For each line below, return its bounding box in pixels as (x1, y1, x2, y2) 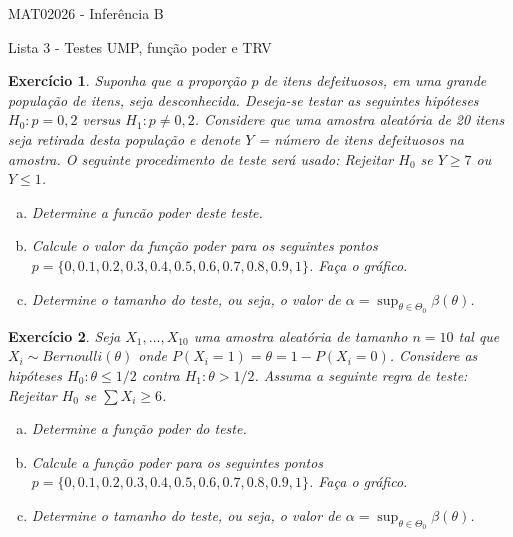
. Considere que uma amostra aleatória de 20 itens (194, 109, 505, 130)
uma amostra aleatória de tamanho (193, 325, 408, 346)
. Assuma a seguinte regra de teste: (254, 364, 468, 385)
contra (141, 364, 180, 385)
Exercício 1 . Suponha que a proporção (8, 70, 247, 91)
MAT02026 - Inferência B (8, 3, 164, 23)
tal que (458, 325, 500, 346)
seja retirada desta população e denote (8, 128, 241, 149)
